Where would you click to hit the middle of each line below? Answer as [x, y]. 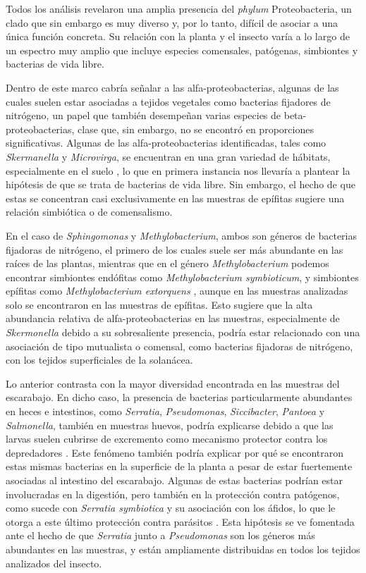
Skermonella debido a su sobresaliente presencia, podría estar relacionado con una [183, 332]
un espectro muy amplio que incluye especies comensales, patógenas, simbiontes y [182, 50]
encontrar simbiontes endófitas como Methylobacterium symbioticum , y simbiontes [182, 277]
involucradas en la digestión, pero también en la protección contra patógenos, [173, 494]
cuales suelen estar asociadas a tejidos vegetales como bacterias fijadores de [168, 101]
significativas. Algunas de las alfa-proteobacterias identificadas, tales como [166, 143]
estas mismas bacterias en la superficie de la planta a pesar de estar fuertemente [179, 466]
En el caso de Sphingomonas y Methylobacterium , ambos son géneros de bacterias [182, 235]
